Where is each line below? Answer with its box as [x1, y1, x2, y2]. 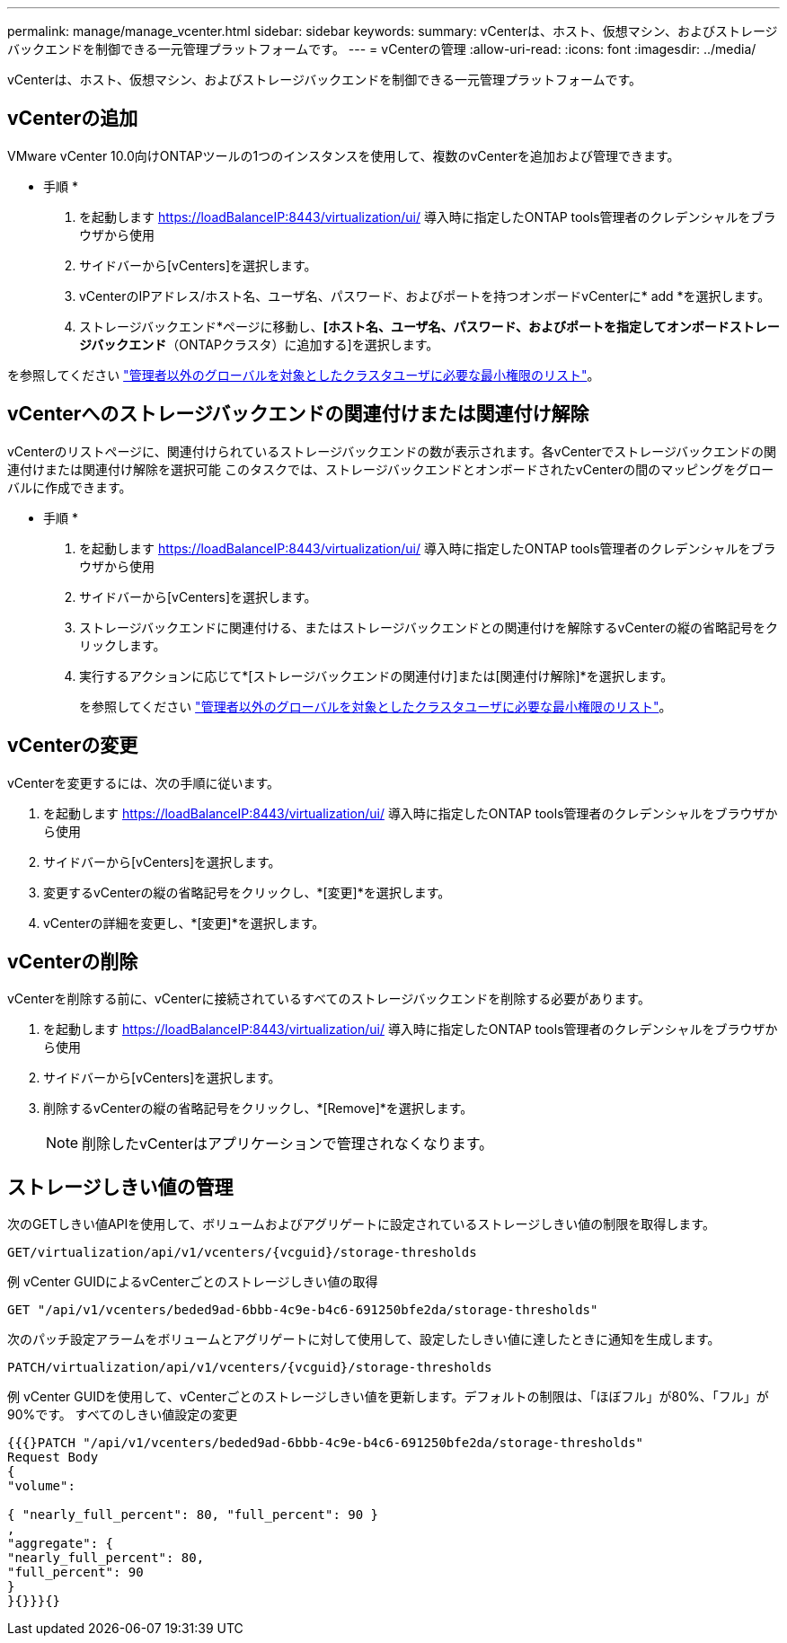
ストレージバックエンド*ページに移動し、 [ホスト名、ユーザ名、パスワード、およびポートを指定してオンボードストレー [79, 318, 780, 334]
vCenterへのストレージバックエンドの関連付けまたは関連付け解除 [7, 402, 589, 426]
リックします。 [79, 637, 166, 653]
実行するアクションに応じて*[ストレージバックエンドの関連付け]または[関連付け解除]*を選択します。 [79, 667, 674, 684]
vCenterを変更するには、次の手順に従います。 [7, 774, 280, 791]
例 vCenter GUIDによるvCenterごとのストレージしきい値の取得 [7, 1274, 378, 1290]
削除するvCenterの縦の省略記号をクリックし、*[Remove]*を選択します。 [43, 1100, 473, 1117]
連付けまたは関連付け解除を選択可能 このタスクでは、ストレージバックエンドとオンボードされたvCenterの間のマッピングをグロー [7, 461, 774, 477]
